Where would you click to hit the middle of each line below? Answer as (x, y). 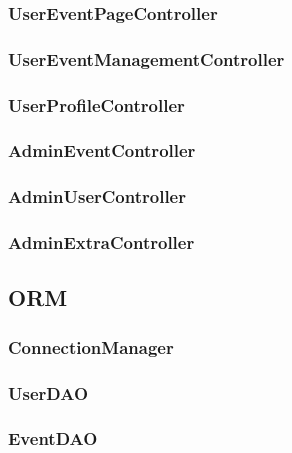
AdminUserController (97, 196)
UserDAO (48, 392)
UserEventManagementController (146, 58)
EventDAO (53, 438)
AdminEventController (102, 150)
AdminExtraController (101, 242)
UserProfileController (96, 104)
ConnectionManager (91, 346)
